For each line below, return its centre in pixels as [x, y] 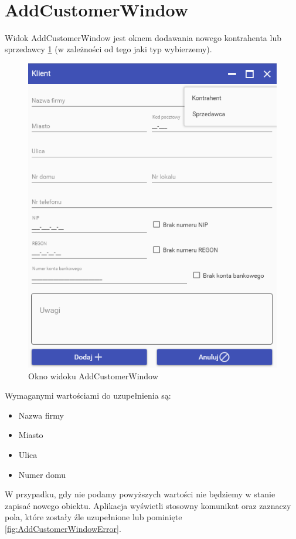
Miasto [31, 435]
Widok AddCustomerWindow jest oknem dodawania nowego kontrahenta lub [143, 37]
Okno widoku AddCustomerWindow [93, 375]
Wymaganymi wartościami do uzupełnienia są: [88, 395]
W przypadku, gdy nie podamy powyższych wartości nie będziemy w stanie [140, 494]
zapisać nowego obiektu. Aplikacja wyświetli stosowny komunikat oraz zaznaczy [148, 505]
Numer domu [42, 474]
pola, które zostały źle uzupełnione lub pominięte [93, 517]
